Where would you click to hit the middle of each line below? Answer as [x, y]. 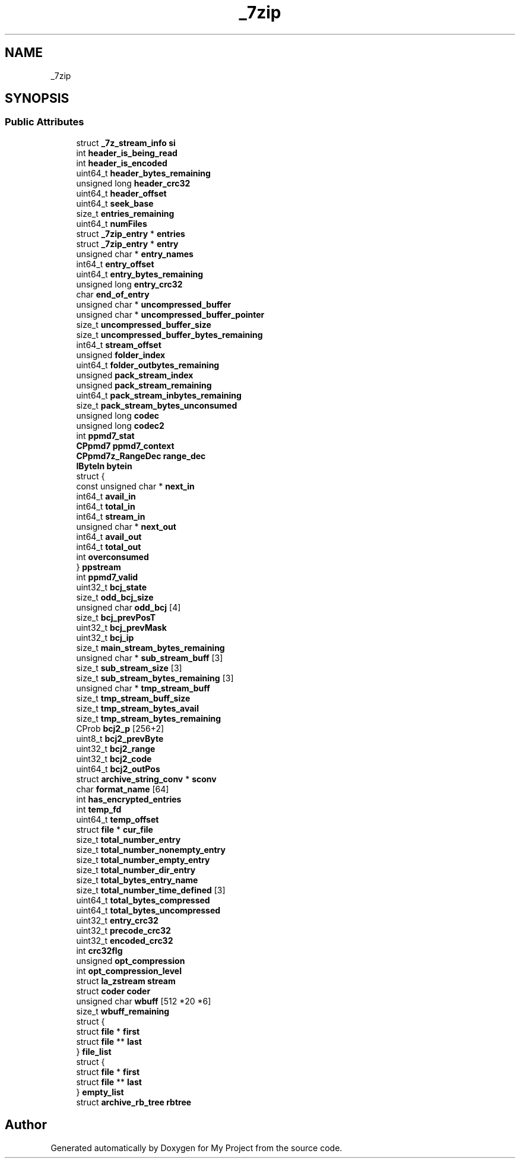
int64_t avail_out [109, 536]
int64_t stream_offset [119, 345]
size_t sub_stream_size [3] [129, 668]
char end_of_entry [113, 294]
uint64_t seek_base [115, 203]
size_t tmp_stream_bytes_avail [137, 708]
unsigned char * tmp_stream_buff [143, 688]
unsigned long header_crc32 [133, 183]
